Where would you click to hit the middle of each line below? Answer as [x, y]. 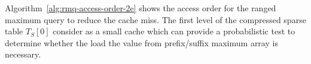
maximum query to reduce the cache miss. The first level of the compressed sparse [155, 19]
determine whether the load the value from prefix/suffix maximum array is [141, 42]
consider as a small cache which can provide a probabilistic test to [174, 31]
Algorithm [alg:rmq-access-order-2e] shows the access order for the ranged [141, 8]
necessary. [23, 54]
